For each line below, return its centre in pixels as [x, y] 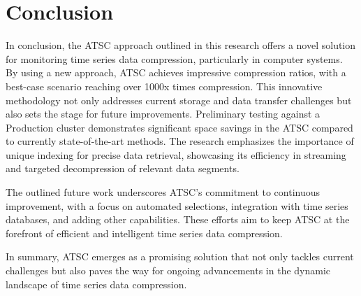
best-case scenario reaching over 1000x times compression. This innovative [164, 86]
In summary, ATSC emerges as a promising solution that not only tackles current [180, 256]
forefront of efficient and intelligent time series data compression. [144, 233]
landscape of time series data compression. [96, 284]
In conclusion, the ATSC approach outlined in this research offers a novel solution [181, 45]
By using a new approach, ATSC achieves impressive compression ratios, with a [176, 72]
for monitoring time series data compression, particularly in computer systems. [174, 58]
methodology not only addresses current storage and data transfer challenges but [179, 100]
